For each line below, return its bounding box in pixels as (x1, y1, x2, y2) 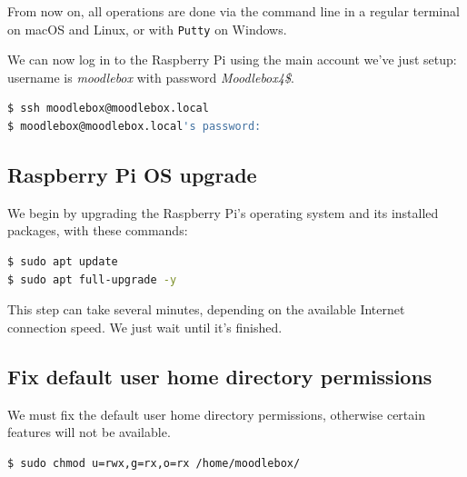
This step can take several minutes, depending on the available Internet (7, 300, 405, 319)
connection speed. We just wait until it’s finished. (7, 317, 283, 336)
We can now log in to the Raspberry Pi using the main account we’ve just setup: (7, 50, 457, 69)
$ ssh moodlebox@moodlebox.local (7, 102, 209, 115)
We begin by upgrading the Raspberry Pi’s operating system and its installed (7, 203, 439, 222)
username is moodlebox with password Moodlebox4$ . (7, 67, 294, 86)
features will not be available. (7, 422, 171, 442)
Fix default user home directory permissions (7, 362, 432, 390)
